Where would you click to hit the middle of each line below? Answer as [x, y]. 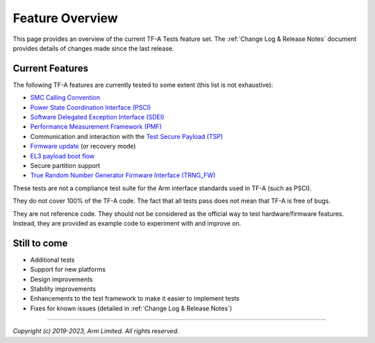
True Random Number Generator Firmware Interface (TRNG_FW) [123, 175]
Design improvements [61, 279]
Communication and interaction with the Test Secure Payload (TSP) [127, 136]
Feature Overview [65, 18]
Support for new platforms [68, 269]
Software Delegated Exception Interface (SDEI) [97, 117]
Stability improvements [63, 289]
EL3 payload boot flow [62, 156]
